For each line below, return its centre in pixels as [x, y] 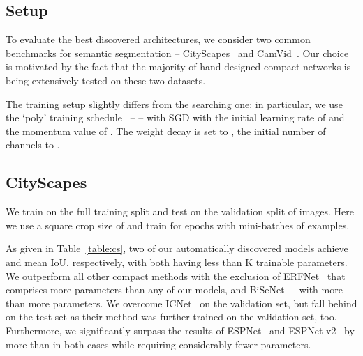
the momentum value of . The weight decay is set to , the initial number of [166, 131]
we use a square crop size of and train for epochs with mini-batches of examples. [178, 225]
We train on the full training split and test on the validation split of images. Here [180, 211]
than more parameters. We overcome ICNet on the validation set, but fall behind [181, 303]
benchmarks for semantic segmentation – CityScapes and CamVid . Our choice [177, 53]
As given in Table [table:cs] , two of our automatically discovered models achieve [177, 248]
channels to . [33, 145]
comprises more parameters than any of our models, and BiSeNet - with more [174, 289]
